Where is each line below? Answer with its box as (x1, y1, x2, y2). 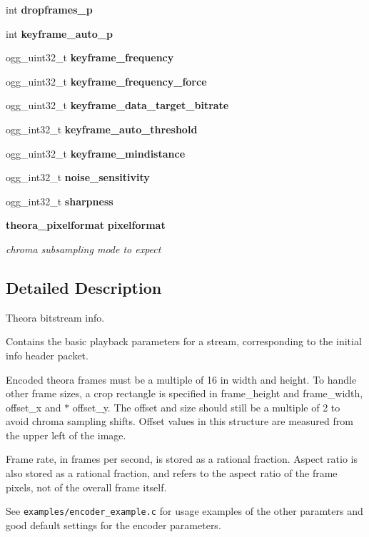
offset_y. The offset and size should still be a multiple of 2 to (72, 399, 340, 414)
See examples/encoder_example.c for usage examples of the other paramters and (6, 503, 363, 518)
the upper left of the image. (6, 427, 126, 442)
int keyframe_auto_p (6, 26, 113, 41)
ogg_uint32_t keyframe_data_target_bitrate (6, 98, 229, 113)
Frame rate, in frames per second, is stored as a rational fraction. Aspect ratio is (6, 451, 358, 466)
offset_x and (6, 399, 61, 414)
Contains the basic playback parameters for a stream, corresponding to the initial (6, 334, 362, 349)
